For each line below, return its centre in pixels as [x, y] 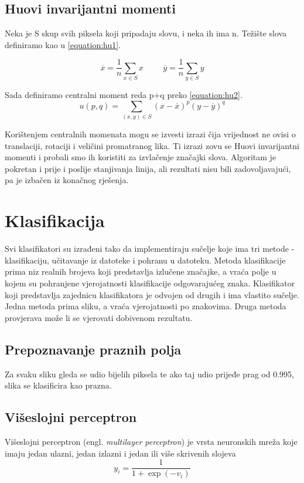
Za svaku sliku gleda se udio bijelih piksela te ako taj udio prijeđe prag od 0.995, [149, 374]
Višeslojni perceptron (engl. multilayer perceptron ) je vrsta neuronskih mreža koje [151, 441]
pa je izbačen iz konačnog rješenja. [67, 180]
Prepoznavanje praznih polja [93, 349]
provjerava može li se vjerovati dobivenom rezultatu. [99, 317]
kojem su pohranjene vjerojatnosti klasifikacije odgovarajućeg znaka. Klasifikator [150, 283]
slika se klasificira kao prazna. [58, 385]
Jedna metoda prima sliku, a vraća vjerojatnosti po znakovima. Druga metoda [146, 306]
